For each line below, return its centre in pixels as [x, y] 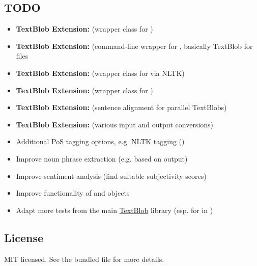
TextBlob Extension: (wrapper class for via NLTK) [100, 73]
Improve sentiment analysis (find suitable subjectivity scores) [111, 176]
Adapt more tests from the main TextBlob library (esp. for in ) [115, 210]
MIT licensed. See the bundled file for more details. [84, 259]
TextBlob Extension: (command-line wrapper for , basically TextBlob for [134, 46]
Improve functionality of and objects [73, 193]
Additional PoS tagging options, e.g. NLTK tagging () [100, 141]
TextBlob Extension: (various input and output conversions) [115, 124]
